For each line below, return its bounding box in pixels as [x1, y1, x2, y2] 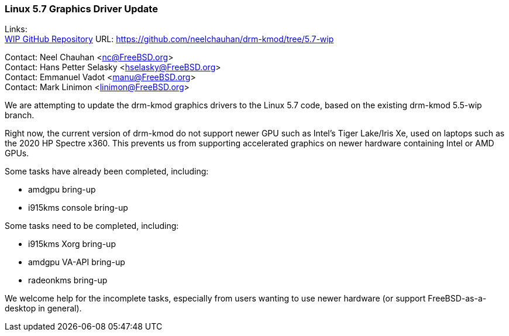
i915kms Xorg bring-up [28, 239, 116, 249]
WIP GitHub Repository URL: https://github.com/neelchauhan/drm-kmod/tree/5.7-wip [5, 34, 334, 44]
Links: [5, 24, 27, 35]
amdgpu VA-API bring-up [28, 257, 125, 268]
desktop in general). [5, 303, 82, 314]
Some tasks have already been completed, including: [5, 166, 209, 177]
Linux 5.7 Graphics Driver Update [5, 3, 158, 15]
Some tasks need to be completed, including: [5, 221, 179, 231]
